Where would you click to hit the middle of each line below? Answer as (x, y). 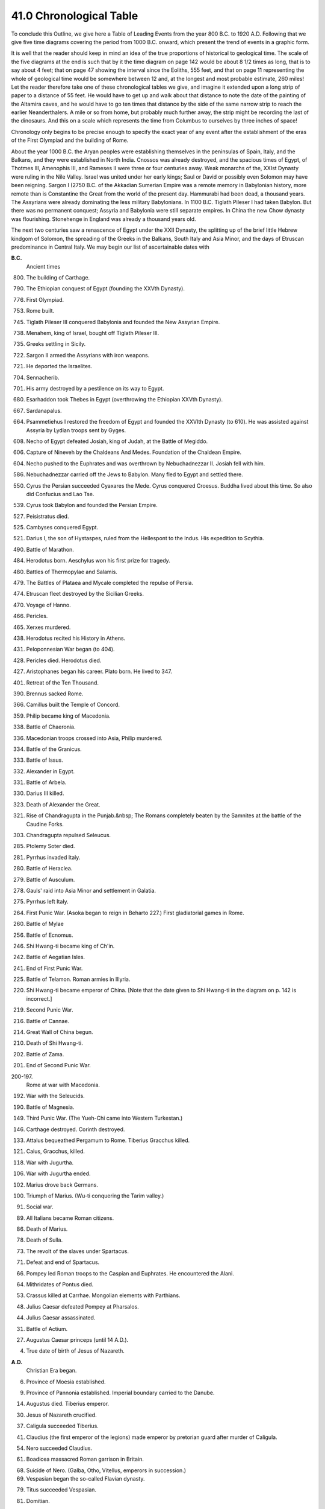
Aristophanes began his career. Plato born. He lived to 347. (99, 672)
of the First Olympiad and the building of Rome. (70, 140)
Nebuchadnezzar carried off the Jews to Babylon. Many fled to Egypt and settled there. (135, 474)
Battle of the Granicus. (54, 749)
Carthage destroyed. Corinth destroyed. (76, 1129)
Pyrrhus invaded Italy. (53, 857)
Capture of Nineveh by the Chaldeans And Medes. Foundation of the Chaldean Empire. (134, 452)
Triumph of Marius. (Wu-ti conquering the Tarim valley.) (95, 1196)
